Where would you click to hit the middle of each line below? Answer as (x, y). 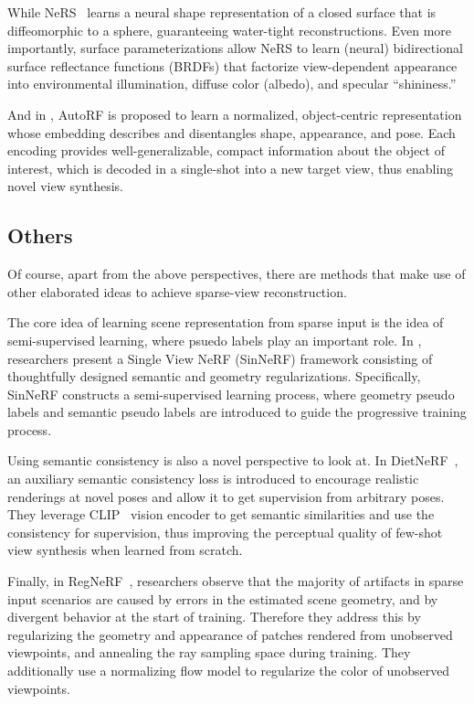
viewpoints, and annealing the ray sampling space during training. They (209, 652)
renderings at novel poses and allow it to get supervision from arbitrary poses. (226, 496)
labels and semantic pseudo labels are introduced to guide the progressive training (237, 412)
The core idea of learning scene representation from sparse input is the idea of (226, 322)
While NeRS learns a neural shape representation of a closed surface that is (222, 12)
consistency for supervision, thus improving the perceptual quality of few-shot (225, 532)
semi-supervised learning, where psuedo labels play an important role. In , (215, 340)
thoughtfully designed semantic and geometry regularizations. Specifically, (214, 376)
